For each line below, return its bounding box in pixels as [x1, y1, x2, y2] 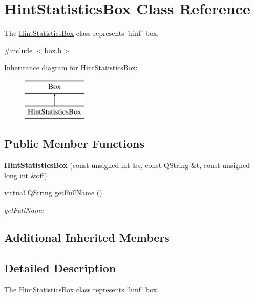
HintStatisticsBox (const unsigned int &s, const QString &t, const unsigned [4, 160, 250, 171]
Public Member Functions [4, 136, 144, 152]
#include [4, 45, 33, 55]
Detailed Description [4, 259, 116, 275]
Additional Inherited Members [4, 230, 170, 246]
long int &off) [4, 170, 47, 180]
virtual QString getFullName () [4, 187, 102, 198]
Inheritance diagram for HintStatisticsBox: [4, 62, 138, 73]
